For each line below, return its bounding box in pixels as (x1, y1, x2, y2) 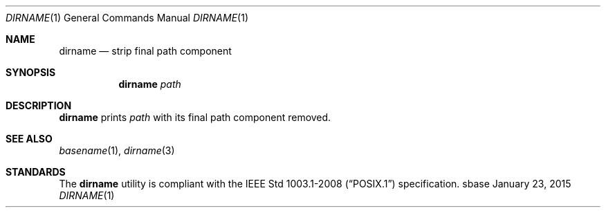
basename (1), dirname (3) (59, 145, 175, 156)
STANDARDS (6, 166, 66, 178)
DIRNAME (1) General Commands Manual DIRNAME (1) (6, 12, 249, 24)
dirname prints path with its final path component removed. (59, 111, 331, 123)
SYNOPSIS (6, 66, 56, 78)
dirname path (118, 78, 181, 90)
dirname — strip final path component (59, 45, 232, 57)
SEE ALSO (6, 133, 53, 145)
